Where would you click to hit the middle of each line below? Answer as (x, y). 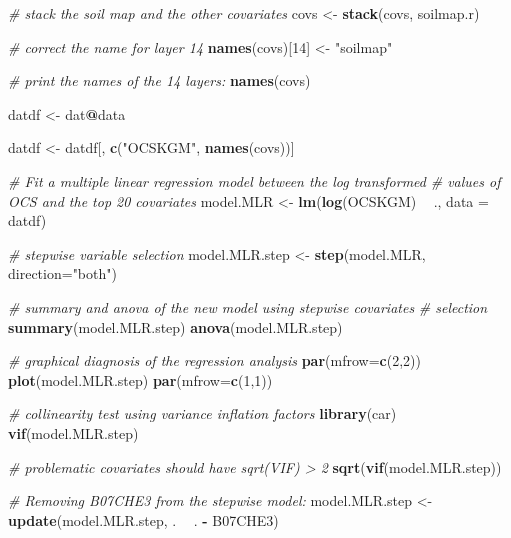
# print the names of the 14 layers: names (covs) (159, 80)
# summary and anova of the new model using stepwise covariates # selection (248, 306)
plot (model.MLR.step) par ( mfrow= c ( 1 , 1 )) (140, 379)
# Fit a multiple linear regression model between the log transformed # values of (254, 180)
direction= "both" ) (62, 273)
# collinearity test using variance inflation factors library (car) (202, 413)
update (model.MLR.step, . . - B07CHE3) (143, 519)
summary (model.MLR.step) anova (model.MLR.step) (175, 326)
